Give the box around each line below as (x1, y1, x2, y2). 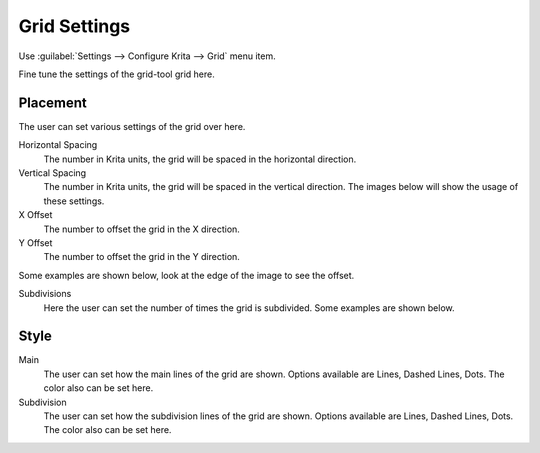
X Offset (18, 209, 53, 221)
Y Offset (18, 236, 53, 249)
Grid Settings (18, 15, 131, 37)
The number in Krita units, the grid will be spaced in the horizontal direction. (43, 153, 357, 165)
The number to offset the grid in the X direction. (43, 223, 240, 235)
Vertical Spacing (18, 167, 87, 179)
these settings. (43, 195, 105, 207)
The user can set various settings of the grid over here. (18, 120, 246, 132)
